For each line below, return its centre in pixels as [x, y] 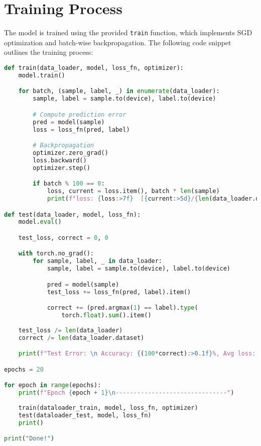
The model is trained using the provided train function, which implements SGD [128, 32]
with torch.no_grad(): [56, 254]
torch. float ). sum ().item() [106, 315]
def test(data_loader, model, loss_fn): [73, 214]
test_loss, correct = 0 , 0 [63, 238]
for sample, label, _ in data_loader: [98, 261]
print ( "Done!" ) [29, 439]
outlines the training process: [49, 52]
